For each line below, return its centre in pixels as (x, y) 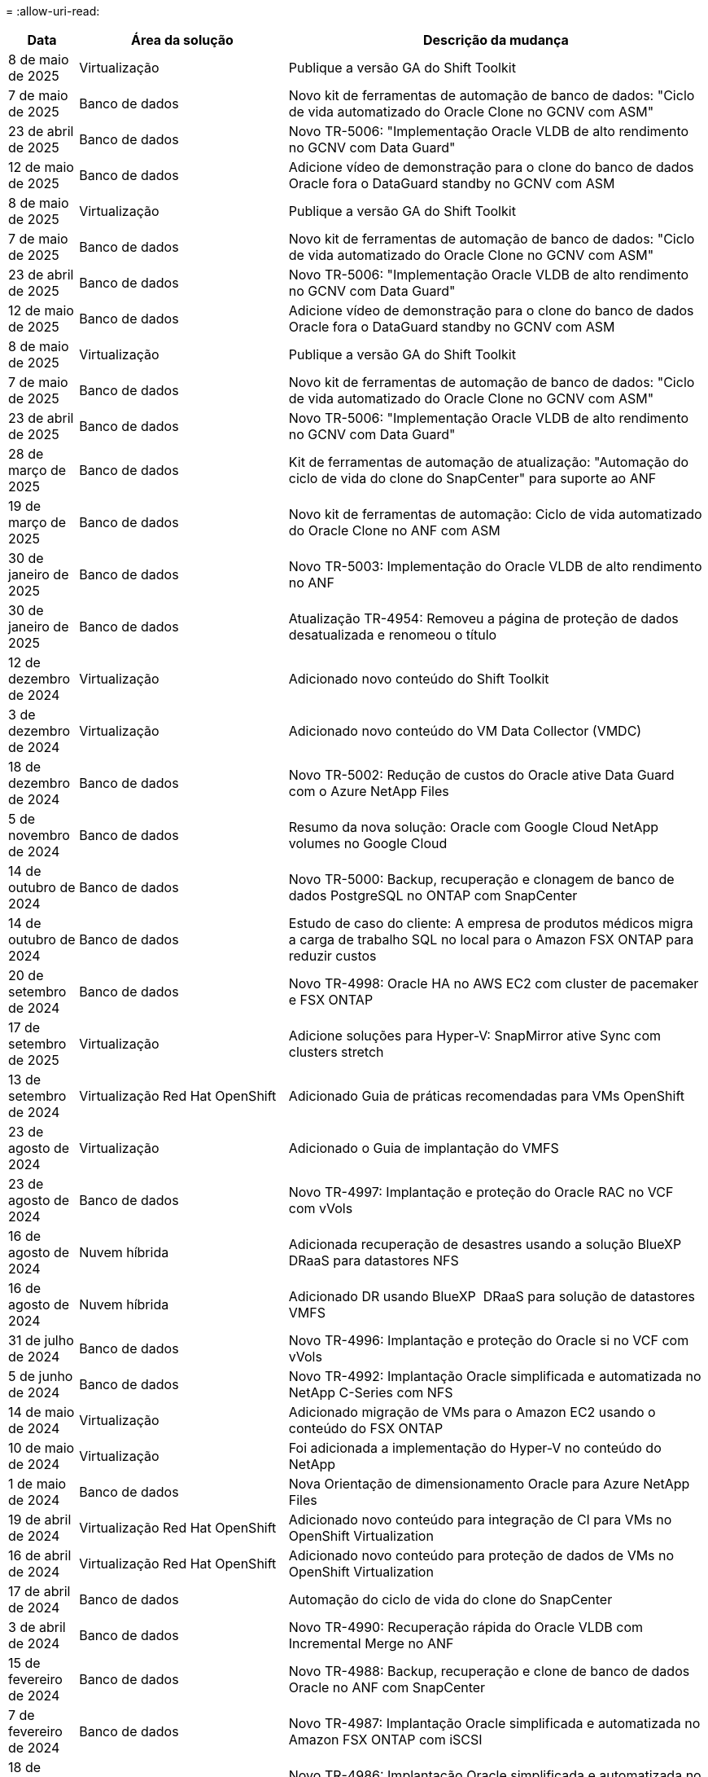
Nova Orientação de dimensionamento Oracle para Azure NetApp (489, 1484)
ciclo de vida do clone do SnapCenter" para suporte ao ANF (472, 478)
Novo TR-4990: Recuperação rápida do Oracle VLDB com (466, 1627)
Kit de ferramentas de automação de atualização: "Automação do (489, 462)
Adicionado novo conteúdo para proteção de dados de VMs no (481, 1555)
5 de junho (41, 1376)
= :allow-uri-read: (53, 11)
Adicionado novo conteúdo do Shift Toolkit (419, 679)
